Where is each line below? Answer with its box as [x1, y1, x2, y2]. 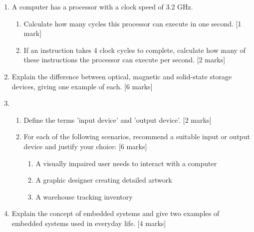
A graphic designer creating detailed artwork [35, 175, 172, 185]
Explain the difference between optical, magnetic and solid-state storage [11, 71, 232, 81]
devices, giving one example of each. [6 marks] [11, 81, 153, 91]
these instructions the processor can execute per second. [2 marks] [23, 54, 226, 65]
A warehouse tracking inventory [35, 191, 133, 202]
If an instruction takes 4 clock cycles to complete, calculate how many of [23, 44, 246, 55]
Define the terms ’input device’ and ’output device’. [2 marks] [23, 114, 212, 125]
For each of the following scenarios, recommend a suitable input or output [23, 131, 250, 142]
